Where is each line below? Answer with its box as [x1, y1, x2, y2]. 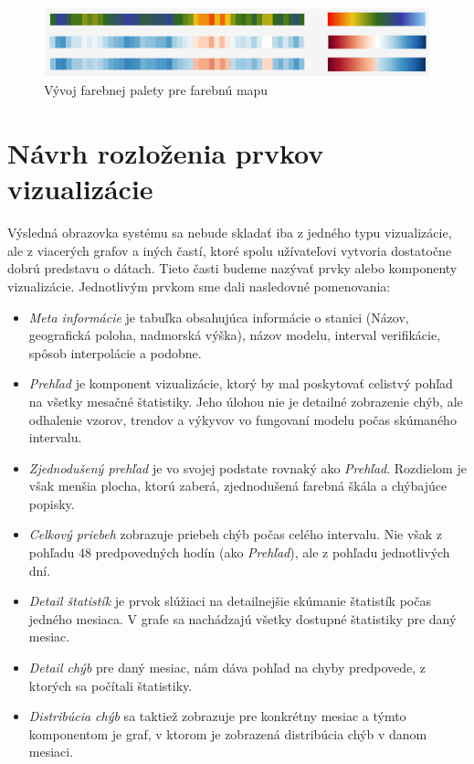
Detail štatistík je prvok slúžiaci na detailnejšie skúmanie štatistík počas [28, 591, 431, 610]
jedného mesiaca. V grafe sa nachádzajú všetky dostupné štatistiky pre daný [28, 609, 457, 628]
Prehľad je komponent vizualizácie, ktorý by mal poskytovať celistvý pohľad [28, 374, 453, 393]
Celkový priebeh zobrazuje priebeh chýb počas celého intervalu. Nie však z [28, 525, 443, 544]
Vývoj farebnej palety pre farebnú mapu [44, 80, 269, 100]
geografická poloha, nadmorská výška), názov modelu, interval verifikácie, [28, 325, 441, 345]
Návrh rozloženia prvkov [7, 134, 324, 172]
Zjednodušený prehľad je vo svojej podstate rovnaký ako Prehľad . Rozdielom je [28, 458, 467, 477]
